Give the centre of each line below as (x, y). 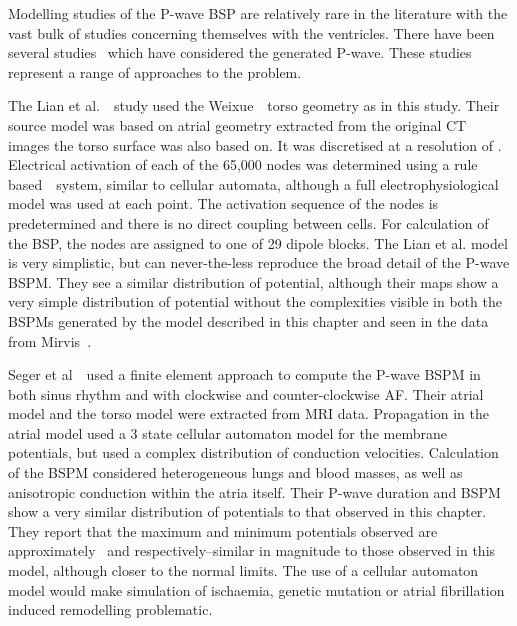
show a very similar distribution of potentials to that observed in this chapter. (247, 511)
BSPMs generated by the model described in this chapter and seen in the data (248, 320)
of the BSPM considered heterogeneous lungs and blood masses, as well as (235, 472)
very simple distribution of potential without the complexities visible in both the (255, 301)
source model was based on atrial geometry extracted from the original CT (237, 124)
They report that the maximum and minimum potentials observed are (223, 530)
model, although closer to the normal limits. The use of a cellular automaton (243, 570)
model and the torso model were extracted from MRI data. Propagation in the (248, 413)
